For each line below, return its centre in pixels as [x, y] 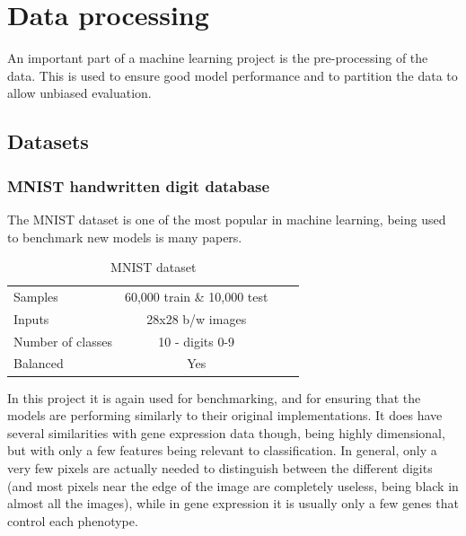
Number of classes [63, 341]
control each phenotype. [73, 520]
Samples [36, 296]
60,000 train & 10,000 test [196, 296]
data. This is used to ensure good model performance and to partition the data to [233, 75]
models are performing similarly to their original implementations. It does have [225, 415]
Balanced [39, 363]
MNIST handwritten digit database [139, 185]
